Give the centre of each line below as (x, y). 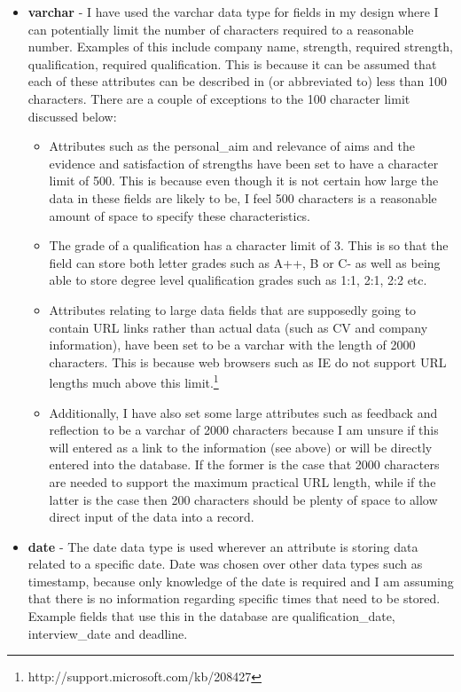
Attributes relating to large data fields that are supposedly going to (233, 309)
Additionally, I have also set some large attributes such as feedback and (243, 412)
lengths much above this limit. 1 (134, 381)
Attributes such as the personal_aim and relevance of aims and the (232, 146)
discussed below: (72, 116)
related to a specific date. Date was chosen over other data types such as (225, 564)
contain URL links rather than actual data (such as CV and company (238, 327)
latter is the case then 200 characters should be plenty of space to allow (243, 499)
